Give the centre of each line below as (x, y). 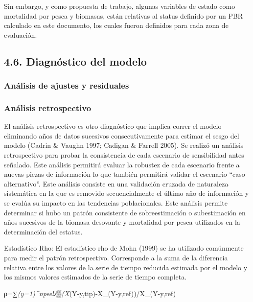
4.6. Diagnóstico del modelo (75, 61)
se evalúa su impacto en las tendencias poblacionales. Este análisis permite (116, 202)
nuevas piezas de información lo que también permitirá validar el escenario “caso (125, 174)
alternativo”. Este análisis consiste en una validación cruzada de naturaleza (116, 183)
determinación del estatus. (43, 231)
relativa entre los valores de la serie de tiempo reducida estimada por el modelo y (126, 267)
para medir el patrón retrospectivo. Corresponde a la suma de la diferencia (116, 257)
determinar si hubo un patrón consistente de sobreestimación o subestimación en (125, 212)
